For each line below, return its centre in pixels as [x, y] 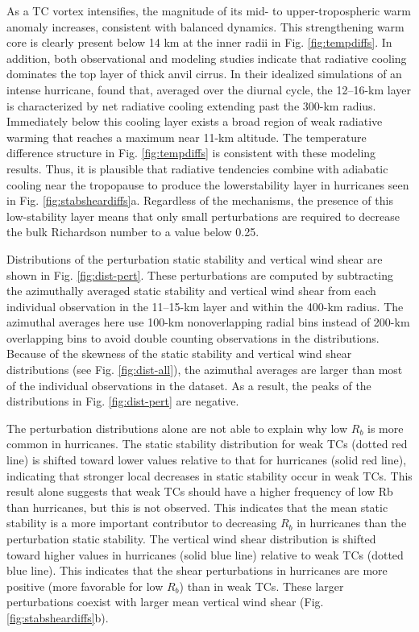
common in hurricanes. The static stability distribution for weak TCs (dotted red [207, 444]
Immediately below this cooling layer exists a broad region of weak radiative [195, 121]
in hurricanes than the [352, 523]
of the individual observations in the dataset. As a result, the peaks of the [189, 385]
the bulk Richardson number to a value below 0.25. [133, 232]
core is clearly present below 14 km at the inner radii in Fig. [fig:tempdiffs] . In [199, 42]
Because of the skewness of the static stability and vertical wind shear [179, 353]
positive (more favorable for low [85, 586]
